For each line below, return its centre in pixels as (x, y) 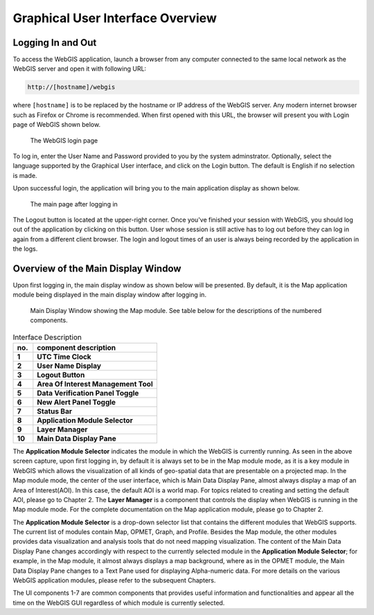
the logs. (25, 249)
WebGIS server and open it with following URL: (80, 69)
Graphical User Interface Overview (115, 18)
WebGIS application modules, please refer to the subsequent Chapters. (114, 580)
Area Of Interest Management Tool (95, 384)
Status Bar (55, 411)
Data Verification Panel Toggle (88, 393)
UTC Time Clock (64, 357)
